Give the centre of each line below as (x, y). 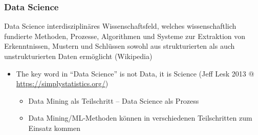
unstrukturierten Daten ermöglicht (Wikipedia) (78, 56)
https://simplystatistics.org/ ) (62, 83)
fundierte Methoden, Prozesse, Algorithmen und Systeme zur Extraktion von (125, 36)
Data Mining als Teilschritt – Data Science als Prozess (114, 100)
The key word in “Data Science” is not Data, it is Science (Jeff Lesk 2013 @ (135, 73)
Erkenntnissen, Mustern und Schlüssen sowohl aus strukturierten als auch (120, 46)
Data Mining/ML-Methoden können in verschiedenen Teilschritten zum (140, 118)
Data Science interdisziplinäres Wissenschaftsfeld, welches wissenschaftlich (120, 26)
